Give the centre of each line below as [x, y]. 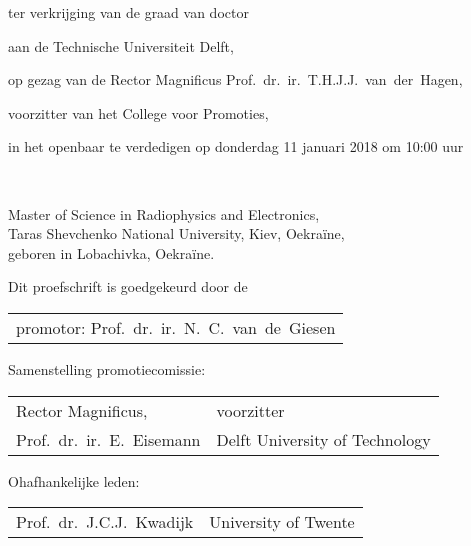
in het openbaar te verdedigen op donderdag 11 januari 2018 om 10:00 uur [236, 146]
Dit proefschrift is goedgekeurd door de [128, 286]
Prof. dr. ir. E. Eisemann [108, 439]
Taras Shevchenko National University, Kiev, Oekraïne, [176, 233]
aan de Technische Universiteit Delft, [121, 45]
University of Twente [282, 522]
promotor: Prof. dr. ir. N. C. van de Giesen [176, 327]
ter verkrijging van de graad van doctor [128, 12]
